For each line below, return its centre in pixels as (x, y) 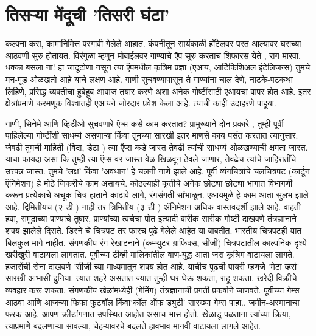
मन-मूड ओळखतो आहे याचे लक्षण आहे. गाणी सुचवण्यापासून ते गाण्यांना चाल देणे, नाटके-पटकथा (149, 79)
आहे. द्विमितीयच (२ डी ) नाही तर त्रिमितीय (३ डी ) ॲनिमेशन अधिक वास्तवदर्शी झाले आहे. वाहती (153, 206)
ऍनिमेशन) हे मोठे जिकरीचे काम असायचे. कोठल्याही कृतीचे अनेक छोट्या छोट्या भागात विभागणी (149, 183)
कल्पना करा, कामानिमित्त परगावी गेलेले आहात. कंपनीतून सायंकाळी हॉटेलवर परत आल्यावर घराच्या (153, 43)
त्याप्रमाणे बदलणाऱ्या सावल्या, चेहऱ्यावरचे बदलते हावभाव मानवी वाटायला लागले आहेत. (133, 325)
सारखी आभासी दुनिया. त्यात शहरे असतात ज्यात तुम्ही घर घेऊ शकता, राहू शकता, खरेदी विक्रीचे (151, 278)
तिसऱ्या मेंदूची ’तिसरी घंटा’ (88, 14)
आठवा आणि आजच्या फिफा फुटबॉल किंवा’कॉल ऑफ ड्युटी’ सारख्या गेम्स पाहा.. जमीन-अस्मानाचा (153, 302)
